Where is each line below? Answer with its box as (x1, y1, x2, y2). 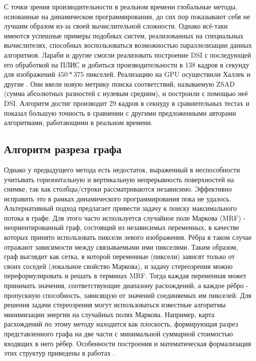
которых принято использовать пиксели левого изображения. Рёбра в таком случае (4, 232, 252, 242)
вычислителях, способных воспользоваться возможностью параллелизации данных (4, 40, 252, 50)
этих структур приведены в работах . (4, 348, 115, 358)
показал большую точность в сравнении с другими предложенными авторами (4, 107, 236, 118)
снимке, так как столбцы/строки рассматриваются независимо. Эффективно (4, 184, 232, 194)
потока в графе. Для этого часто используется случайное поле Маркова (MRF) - (4, 212, 246, 223)
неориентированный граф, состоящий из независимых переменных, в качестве (4, 222, 239, 232)
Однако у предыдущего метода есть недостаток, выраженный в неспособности (4, 164, 240, 174)
